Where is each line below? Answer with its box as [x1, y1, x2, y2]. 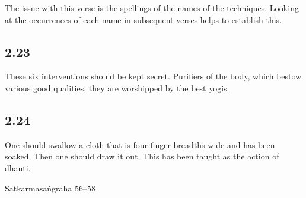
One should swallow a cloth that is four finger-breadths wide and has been [5, 138, 275, 151]
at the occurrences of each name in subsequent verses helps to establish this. [5, 13, 282, 25]
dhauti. [5, 161, 31, 174]
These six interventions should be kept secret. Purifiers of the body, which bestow [5, 70, 302, 82]
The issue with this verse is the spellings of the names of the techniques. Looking [5, 2, 299, 14]
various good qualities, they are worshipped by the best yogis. [5, 81, 230, 94]
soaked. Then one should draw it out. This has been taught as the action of [5, 150, 279, 162]
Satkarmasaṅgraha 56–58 [5, 181, 96, 194]
